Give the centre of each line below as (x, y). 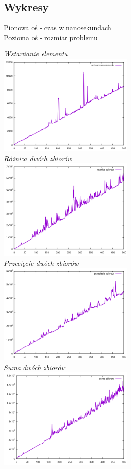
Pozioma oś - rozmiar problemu (51, 37)
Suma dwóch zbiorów (35, 367)
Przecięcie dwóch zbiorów (41, 262)
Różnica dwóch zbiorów (38, 158)
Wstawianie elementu (36, 54)
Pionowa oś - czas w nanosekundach (58, 28)
